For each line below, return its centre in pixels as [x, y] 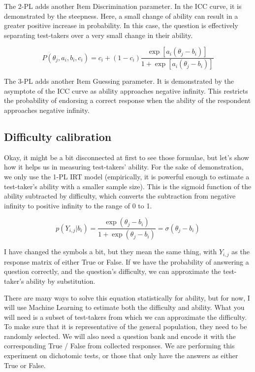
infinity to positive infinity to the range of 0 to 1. [78, 205]
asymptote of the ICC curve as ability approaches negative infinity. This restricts [126, 90]
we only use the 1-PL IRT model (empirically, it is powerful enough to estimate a [127, 177]
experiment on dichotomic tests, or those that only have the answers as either [121, 355]
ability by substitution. [61, 281]
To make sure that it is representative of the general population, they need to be [126, 326]
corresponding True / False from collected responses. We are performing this [119, 346]
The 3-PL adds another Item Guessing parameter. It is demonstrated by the [119, 81]
